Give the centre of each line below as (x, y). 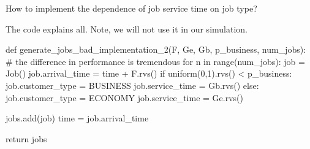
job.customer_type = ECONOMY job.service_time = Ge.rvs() (124, 97)
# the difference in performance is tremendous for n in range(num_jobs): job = (155, 61)
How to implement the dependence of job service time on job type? (131, 8)
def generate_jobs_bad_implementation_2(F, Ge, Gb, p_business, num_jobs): (156, 49)
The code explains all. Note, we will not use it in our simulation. (127, 29)
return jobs (26, 138)
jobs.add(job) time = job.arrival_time (77, 118)
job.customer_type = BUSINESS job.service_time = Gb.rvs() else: (132, 85)
